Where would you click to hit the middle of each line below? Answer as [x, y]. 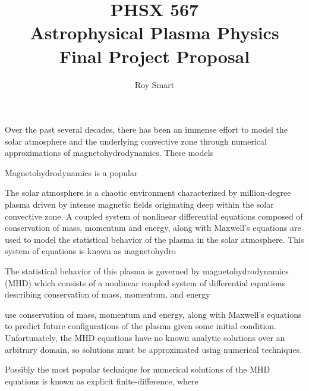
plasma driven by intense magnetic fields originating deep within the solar [139, 204]
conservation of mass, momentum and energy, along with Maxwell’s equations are [153, 228]
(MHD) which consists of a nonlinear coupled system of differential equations [145, 282]
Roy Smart [154, 84]
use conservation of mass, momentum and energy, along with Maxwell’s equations [153, 314]
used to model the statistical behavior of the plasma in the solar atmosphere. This [154, 239]
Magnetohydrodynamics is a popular [71, 172]
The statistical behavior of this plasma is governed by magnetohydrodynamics [147, 271]
